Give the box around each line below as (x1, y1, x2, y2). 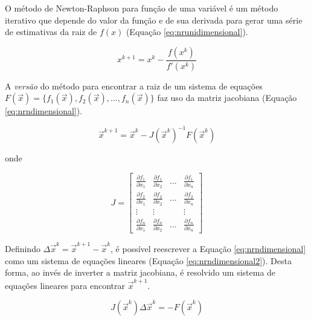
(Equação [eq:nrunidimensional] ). (126, 25, 248, 38)
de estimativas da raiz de (5, 25, 97, 38)
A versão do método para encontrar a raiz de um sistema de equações (5, 79, 263, 92)
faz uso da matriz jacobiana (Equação (157, 91, 297, 104)
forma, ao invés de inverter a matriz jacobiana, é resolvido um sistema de (5, 266, 276, 279)
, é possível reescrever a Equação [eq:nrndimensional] (111, 242, 306, 255)
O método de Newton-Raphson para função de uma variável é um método (5, 2, 278, 14)
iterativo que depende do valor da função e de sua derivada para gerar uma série (5, 13, 303, 26)
